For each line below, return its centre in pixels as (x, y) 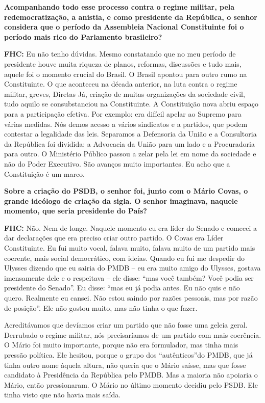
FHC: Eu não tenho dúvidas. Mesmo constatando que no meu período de (120, 54)
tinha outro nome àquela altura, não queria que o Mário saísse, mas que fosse (125, 365)
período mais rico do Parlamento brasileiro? (83, 36)
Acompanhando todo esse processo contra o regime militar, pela (119, 7)
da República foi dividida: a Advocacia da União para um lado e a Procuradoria (129, 143)
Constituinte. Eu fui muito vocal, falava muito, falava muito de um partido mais (130, 248)
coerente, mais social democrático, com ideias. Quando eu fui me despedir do (124, 258)
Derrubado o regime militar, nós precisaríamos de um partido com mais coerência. (133, 334)
